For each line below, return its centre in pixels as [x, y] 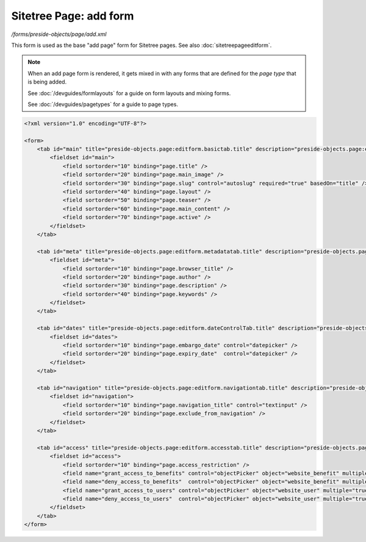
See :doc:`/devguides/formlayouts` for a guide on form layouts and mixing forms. [129, 93]
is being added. [47, 82]
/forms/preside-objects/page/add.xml [59, 34]
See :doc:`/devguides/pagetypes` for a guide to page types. [103, 104]
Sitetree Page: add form [73, 16]
